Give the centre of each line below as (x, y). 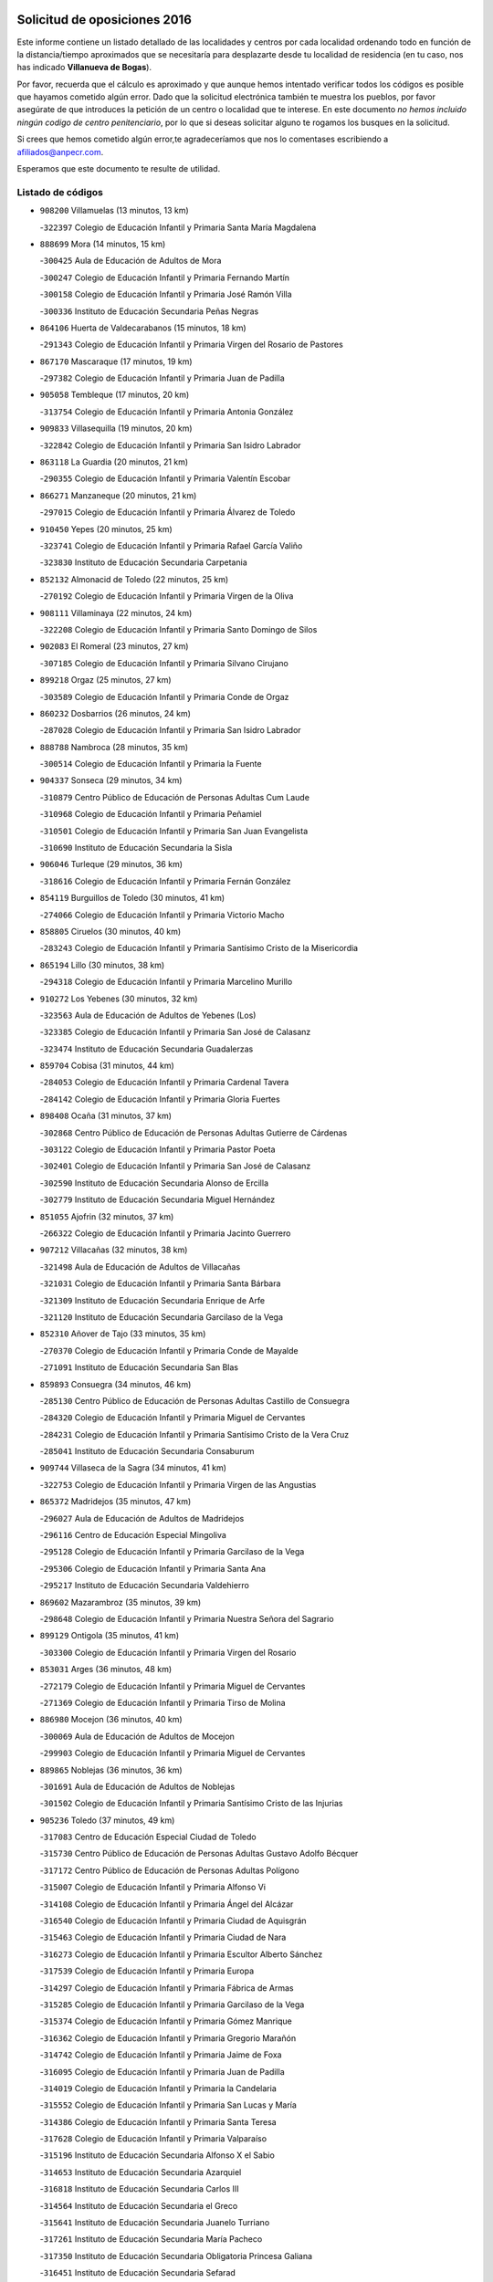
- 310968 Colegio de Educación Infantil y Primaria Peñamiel (151, 814)
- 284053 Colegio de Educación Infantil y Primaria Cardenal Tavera (164, 1083)
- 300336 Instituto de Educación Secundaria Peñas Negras (149, 311)
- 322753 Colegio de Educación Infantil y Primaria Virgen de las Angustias (178, 1484)
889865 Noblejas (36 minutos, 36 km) (111, 1770)
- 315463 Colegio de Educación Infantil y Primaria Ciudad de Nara (163, 1937)
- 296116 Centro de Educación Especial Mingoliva (133, 1535)
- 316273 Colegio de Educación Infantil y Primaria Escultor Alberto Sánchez (181, 1954)
